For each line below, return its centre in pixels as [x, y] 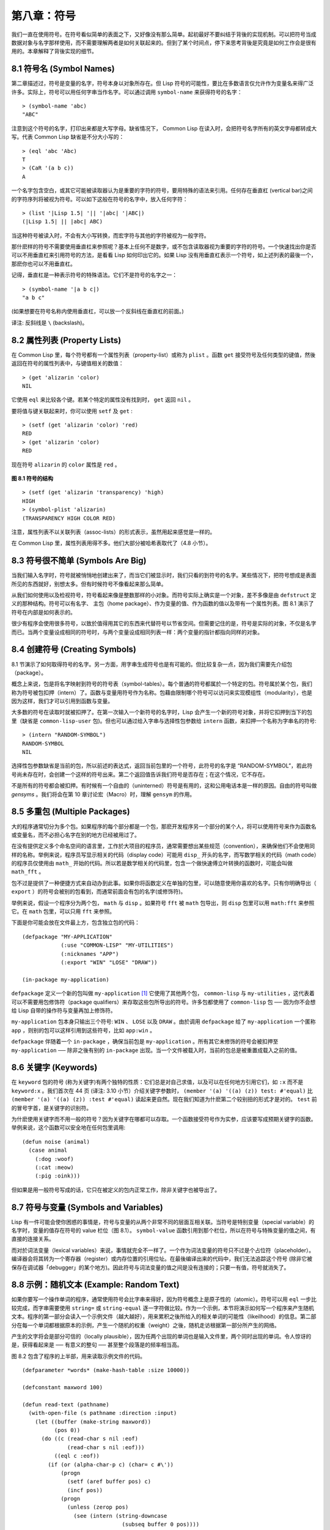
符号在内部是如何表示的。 [43, 612]
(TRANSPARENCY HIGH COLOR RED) [69, 518]
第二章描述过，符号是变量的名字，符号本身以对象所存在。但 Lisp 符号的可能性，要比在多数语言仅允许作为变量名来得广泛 [163, 83]
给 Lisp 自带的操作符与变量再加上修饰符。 [64, 1010]
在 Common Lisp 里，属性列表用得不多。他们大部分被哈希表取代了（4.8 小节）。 [111, 543]
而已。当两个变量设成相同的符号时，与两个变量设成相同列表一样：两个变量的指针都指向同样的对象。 [137, 632]
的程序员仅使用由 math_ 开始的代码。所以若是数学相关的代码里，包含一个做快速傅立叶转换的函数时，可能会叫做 [152, 864]
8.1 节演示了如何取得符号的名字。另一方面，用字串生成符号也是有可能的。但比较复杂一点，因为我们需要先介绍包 [152, 664]
